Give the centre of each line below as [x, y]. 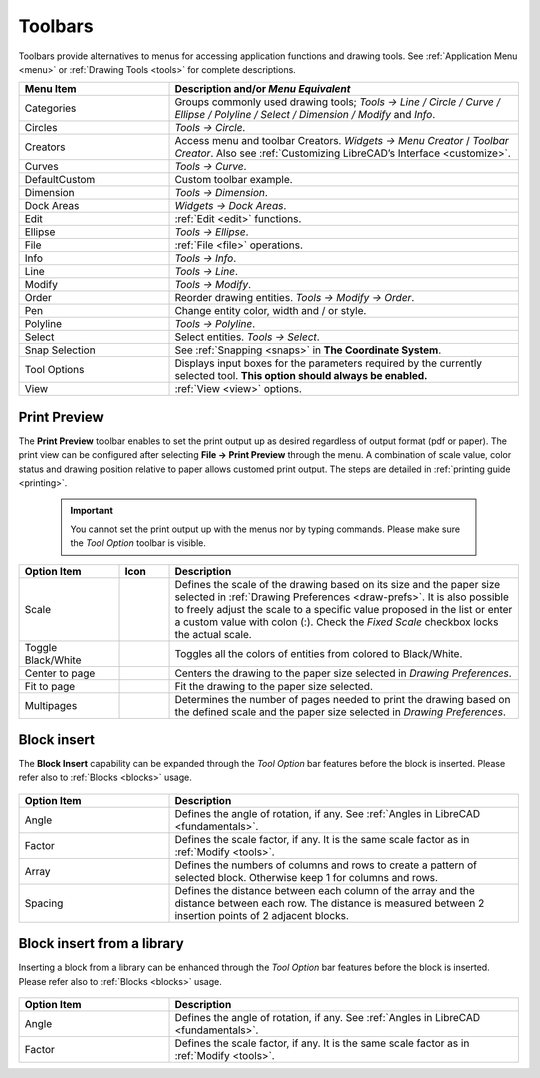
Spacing [44, 903]
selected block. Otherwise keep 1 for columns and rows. [306, 877]
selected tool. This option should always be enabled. [301, 376]
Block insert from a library [101, 943]
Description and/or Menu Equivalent [262, 89]
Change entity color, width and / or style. [270, 311]
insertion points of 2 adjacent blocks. [262, 915]
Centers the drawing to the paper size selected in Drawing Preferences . [343, 673]
